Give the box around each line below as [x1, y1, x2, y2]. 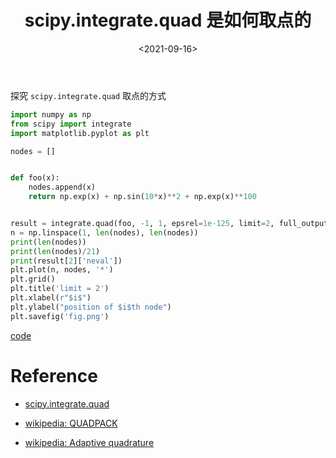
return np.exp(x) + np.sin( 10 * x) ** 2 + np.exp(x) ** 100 [28, 192, 257, 202]
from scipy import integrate [10, 119, 132, 129]
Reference [10, 364, 98, 387]
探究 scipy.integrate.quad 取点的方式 [10, 89, 167, 101]
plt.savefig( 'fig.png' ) [10, 311, 110, 321]
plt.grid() [10, 274, 56, 285]
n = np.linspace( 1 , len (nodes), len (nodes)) [10, 227, 199, 238]
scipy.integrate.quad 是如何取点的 [24, 9, 312, 32]
